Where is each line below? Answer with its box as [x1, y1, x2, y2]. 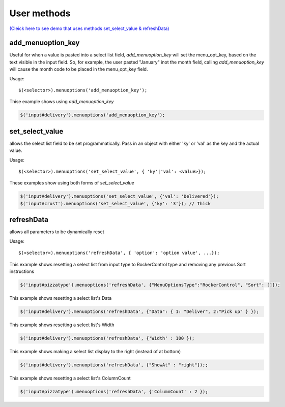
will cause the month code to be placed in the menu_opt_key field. [9, 66, 148, 72]
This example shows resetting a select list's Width [9, 322, 115, 328]
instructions [9, 268, 35, 274]
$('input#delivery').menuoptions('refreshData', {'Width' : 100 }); [20, 335, 195, 341]
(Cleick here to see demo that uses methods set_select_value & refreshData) [9, 25, 169, 32]
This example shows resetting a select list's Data [9, 295, 112, 301]
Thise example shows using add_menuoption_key [9, 99, 114, 105]
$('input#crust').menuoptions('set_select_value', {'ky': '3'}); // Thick [20, 201, 211, 206]
